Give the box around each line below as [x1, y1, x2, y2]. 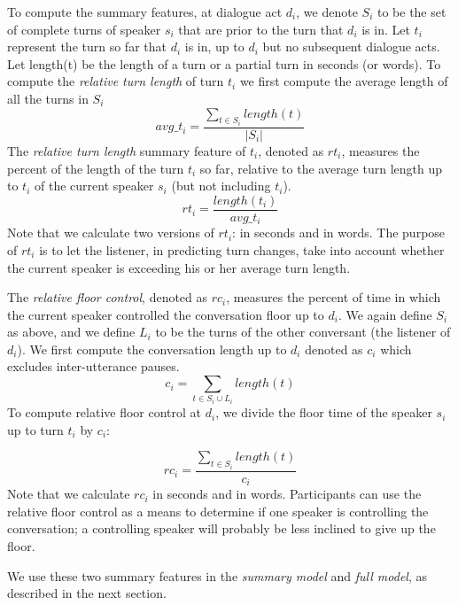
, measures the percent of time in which [226, 288, 441, 306]
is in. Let [361, 19, 410, 38]
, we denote [296, 3, 358, 20]
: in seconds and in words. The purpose [232, 223, 446, 242]
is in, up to [184, 37, 245, 56]
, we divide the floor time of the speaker [215, 403, 432, 422]
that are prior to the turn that [178, 19, 344, 38]
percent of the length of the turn [7, 159, 184, 177]
